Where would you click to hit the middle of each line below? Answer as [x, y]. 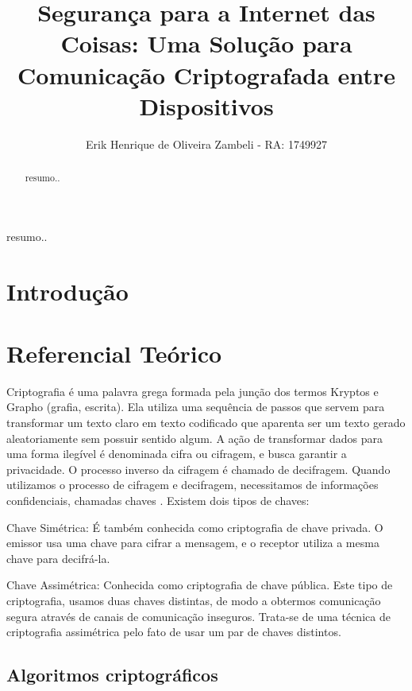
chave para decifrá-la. [58, 558]
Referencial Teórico [114, 353]
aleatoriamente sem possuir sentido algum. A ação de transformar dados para [194, 438]
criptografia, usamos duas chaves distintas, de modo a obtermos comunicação [194, 600]
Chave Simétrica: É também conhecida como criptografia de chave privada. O [195, 527]
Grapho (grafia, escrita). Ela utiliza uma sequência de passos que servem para [196, 407]
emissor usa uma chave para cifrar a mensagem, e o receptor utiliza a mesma [193, 543]
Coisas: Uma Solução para [206, 43]
